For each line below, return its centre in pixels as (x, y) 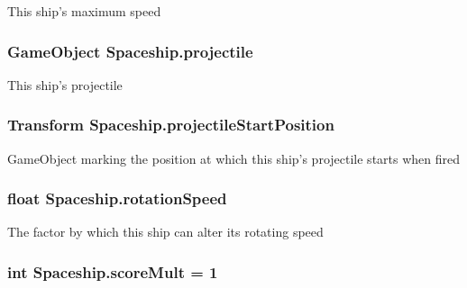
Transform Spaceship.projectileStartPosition (171, 125)
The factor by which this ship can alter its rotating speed (165, 232)
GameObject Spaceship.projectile (130, 51)
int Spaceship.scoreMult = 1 (113, 271)
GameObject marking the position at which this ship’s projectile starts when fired (234, 158)
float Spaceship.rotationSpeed (117, 198)
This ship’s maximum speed (84, 11)
